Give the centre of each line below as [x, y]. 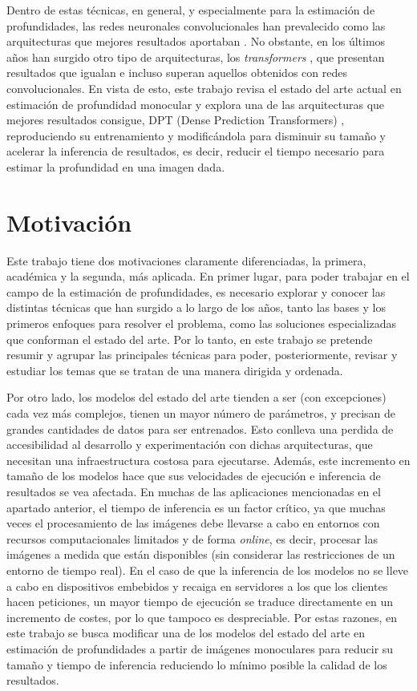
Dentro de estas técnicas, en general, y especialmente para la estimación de [191, 10]
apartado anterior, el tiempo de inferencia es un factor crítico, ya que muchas [196, 507]
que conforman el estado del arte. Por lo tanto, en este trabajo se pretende [190, 339]
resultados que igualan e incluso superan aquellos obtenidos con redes [177, 73]
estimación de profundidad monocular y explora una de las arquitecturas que [196, 104]
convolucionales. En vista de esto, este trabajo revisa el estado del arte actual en [204, 88]
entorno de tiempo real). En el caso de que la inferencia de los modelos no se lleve [208, 570]
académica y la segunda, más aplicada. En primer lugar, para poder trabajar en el [208, 276]
